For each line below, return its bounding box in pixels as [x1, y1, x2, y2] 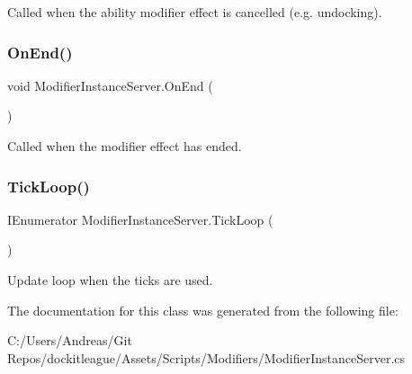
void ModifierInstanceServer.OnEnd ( [7, 76, 213, 94]
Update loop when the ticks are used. [7, 271, 213, 289]
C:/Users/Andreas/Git [7, 331, 132, 350]
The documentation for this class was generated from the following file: [7, 300, 399, 319]
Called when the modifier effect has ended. [7, 137, 242, 155]
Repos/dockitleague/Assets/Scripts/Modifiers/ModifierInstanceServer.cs [7, 348, 406, 367]
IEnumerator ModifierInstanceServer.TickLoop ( [7, 209, 273, 228]
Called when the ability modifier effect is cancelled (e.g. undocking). [7, 3, 382, 21]
